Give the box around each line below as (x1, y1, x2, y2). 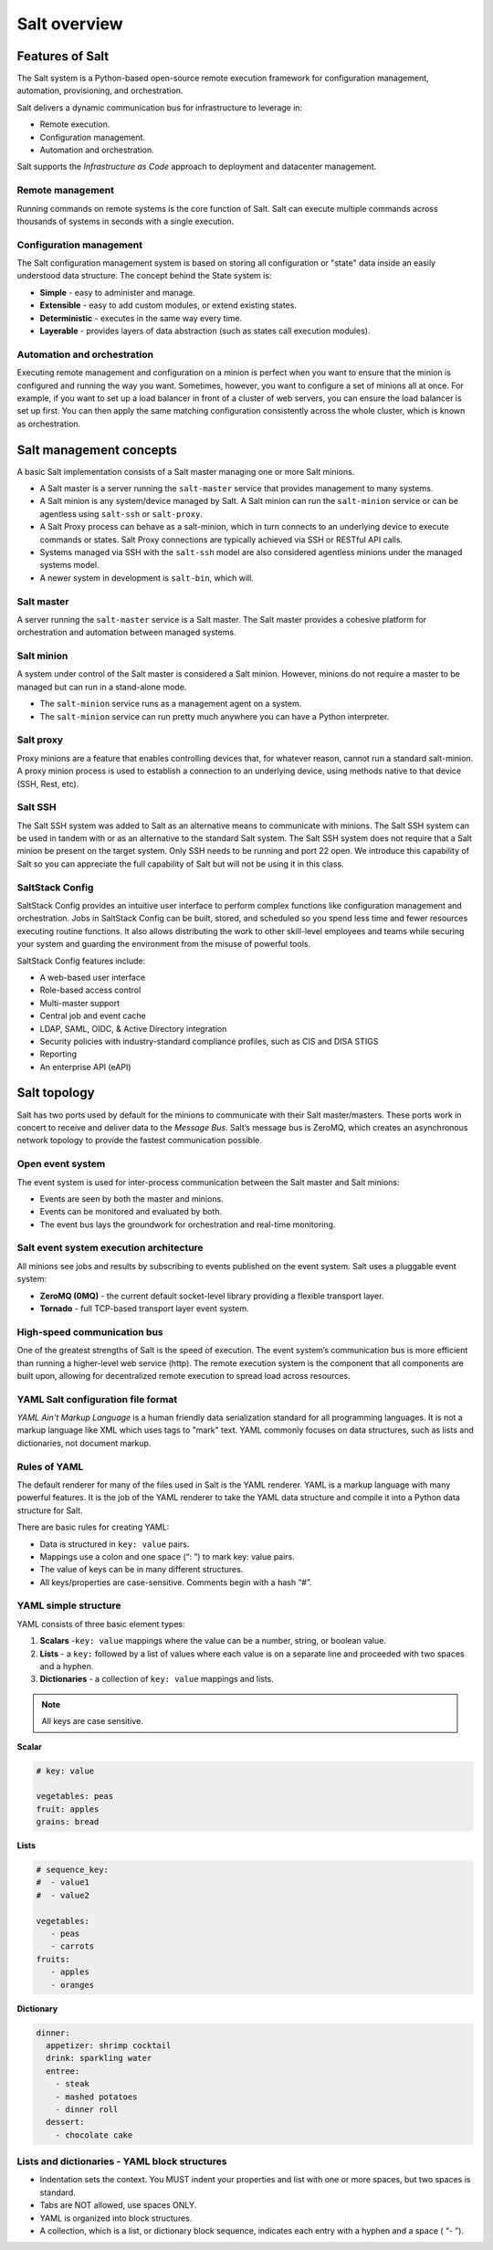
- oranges (50, 1980, 95, 1990)
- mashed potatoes (55, 2091, 138, 2102)
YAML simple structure (16, 1599, 121, 1612)
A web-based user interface (39, 972, 146, 983)
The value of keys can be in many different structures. (39, 1564, 244, 1575)
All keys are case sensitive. (41, 1716, 143, 1727)
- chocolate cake (55, 2129, 133, 2140)
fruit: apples (36, 1803, 100, 1814)
